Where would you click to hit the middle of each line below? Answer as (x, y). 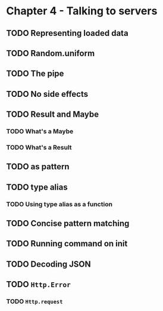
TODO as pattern (38, 167)
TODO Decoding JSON (48, 264)
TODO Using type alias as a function (59, 204)
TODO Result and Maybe (53, 115)
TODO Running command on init (67, 244)
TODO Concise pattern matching (68, 223)
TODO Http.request (35, 301)
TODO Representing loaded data (68, 33)
